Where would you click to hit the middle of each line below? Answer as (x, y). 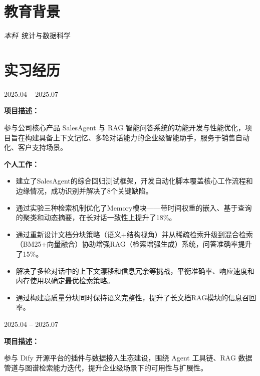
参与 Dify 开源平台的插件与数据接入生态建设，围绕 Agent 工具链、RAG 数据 (128, 358)
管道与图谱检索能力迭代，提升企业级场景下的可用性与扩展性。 (106, 367)
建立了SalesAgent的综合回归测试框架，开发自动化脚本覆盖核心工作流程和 (134, 181)
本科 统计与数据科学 (37, 35)
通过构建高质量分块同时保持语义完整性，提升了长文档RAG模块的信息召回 (136, 297)
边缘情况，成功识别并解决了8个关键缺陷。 (84, 191)
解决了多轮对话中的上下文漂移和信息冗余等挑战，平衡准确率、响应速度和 (135, 270)
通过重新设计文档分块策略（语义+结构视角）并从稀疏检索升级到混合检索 (134, 234)
